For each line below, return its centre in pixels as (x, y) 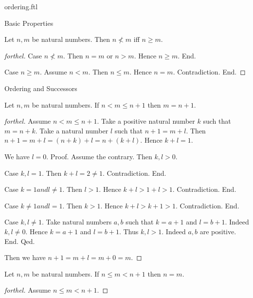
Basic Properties (29, 23)
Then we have (25, 257)
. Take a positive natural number (146, 121)
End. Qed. (20, 241)
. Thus (129, 231)
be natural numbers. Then (71, 39)
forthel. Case (23, 55)
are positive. (218, 231)
